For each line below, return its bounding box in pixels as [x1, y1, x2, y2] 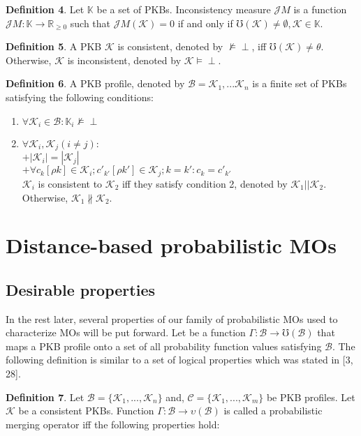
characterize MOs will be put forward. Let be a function [6, 325, 246, 340]
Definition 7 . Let [6, 389, 84, 404]
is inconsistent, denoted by [67, 52, 182, 67]
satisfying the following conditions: [6, 89, 154, 104]
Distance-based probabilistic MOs [6, 231, 337, 260]
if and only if [177, 15, 233, 30]
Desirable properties [6, 278, 155, 300]
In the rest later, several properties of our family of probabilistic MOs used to [6, 311, 338, 326]
